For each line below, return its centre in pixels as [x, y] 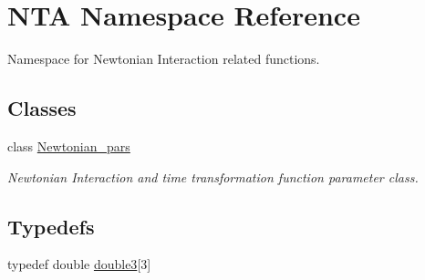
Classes [42, 108]
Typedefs [51, 226]
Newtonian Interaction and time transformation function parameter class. [213, 176]
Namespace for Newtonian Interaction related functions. [164, 59]
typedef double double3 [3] [79, 264]
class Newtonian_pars [69, 145]
